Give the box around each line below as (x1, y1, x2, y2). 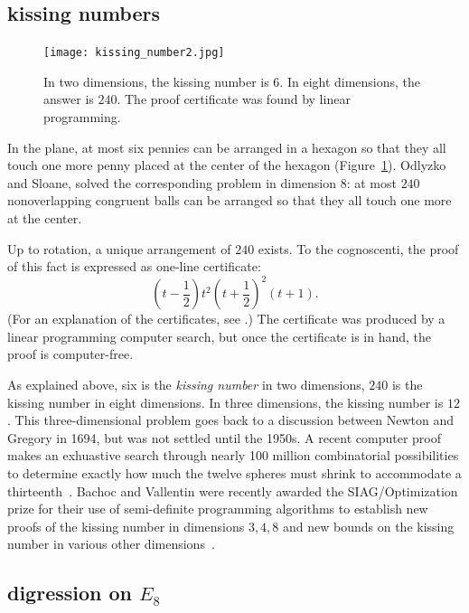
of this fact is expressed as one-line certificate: (7, 257, 261, 276)
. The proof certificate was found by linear (117, 90, 351, 108)
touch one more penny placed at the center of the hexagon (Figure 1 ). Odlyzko (7, 156, 446, 174)
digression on (7, 579, 133, 607)
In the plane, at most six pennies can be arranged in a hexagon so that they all (7, 137, 446, 156)
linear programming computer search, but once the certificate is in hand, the (7, 326, 431, 345)
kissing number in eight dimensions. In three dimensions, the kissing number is (7, 392, 444, 411)
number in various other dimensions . (7, 534, 215, 553)
